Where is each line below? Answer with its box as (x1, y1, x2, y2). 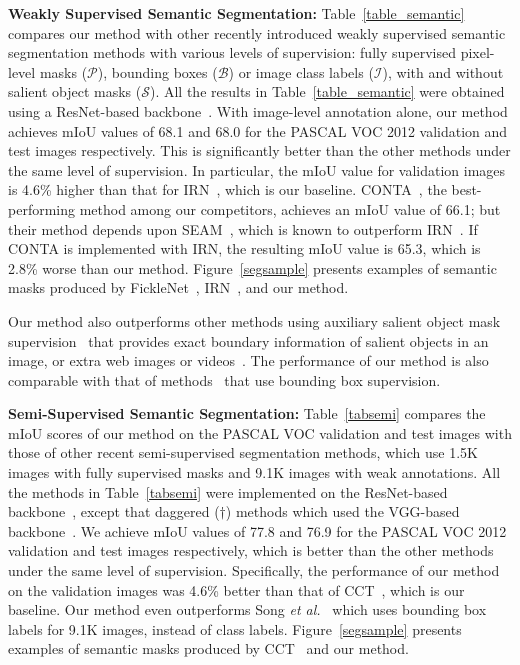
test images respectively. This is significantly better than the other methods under (8, 140, 511, 161)
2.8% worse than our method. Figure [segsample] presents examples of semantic (8, 257, 497, 278)
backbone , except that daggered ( (8, 501, 220, 522)
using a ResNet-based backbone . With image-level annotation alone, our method (8, 100, 508, 121)
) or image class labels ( (228, 61, 374, 82)
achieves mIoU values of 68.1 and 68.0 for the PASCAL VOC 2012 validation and (8, 120, 508, 141)
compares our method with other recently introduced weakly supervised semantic (8, 22, 506, 43)
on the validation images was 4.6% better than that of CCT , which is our (8, 579, 465, 600)
